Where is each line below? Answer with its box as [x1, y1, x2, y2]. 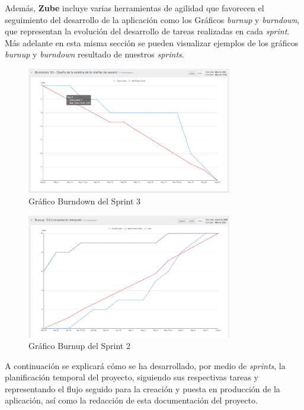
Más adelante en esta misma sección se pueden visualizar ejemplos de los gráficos [5, 36, 299, 49]
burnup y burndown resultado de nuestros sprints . [5, 48, 184, 60]
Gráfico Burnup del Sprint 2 [28, 339, 130, 352]
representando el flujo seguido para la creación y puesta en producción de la [5, 382, 280, 395]
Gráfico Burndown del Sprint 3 [28, 195, 141, 207]
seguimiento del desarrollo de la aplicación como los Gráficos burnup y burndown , [5, 13, 300, 25]
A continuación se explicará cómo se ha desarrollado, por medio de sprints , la [5, 359, 286, 371]
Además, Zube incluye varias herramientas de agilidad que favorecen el [5, 2, 264, 14]
